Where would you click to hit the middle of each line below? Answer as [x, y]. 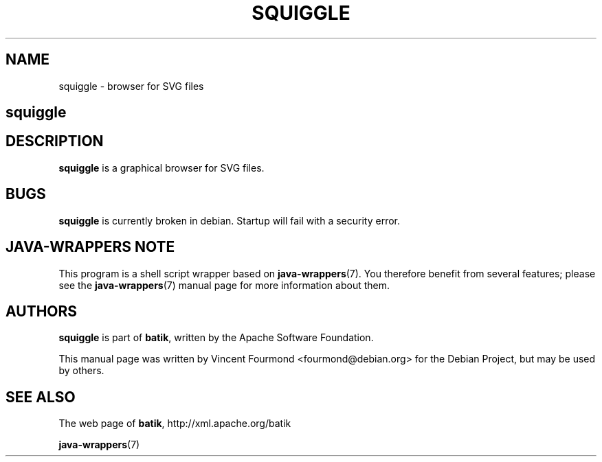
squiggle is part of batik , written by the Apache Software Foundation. [216, 338]
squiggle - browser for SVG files [131, 86]
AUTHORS [42, 311]
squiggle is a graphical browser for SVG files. [161, 168]
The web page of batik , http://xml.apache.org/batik [175, 424]
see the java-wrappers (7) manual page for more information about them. [224, 285]
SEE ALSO [41, 397]
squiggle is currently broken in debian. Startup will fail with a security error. [229, 220]
